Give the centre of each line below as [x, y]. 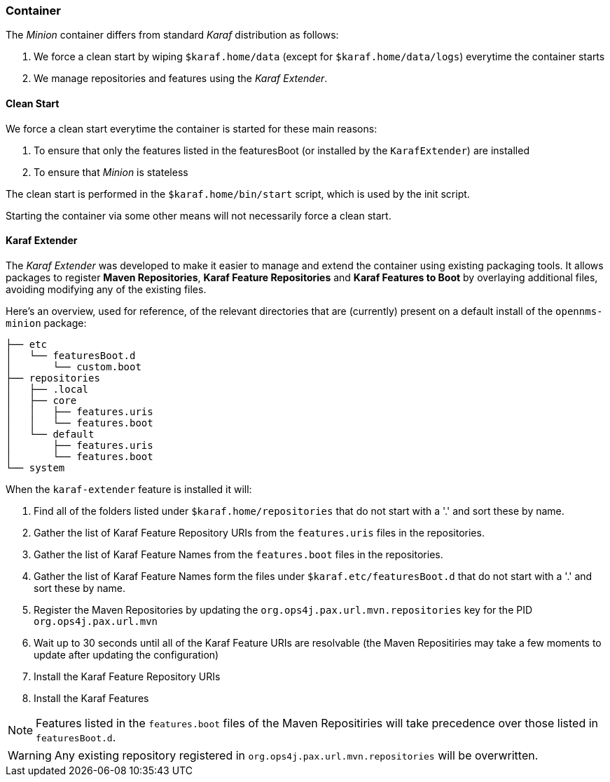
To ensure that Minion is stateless [111, 172]
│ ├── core [41, 400]
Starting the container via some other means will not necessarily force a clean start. [199, 215]
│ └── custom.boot [74, 366]
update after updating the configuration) [126, 654]
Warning [30, 755]
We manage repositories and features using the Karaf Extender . [181, 79]
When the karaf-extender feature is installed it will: [129, 489]
